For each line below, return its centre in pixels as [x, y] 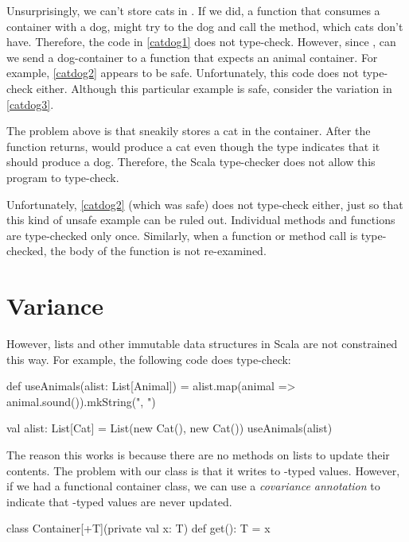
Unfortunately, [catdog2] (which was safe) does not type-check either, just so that [205, 204]
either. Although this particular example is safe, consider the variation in [214, 88]
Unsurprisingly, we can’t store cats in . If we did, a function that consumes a [193, 10]
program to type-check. [63, 177]
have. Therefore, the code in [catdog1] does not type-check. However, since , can [201, 42]
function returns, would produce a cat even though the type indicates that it [193, 146]
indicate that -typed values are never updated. [119, 501]
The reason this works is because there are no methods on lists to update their [198, 455]
